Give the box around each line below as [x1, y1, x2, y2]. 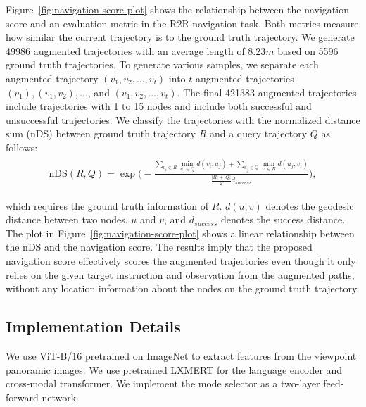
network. [42, 389, 79, 404]
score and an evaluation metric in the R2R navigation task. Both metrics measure [6, 15, 359, 30]
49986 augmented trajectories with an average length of [6, 43, 245, 58]
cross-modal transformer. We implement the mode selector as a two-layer [6, 376, 320, 391]
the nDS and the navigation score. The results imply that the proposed [6, 239, 313, 254]
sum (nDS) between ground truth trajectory [6, 126, 196, 141]
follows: [6, 139, 38, 154]
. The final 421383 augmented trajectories [177, 84, 357, 99]
